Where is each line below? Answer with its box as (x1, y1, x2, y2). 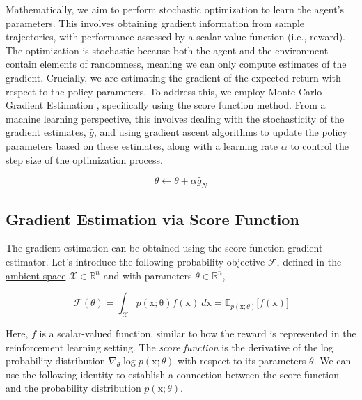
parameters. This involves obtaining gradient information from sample (6, 15, 305, 30)
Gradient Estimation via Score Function (6, 208, 299, 229)
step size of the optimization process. (6, 152, 163, 167)
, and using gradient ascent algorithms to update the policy (94, 125, 347, 139)
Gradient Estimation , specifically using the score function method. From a (6, 98, 326, 112)
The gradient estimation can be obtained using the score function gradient (6, 240, 323, 255)
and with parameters (103, 268, 192, 282)
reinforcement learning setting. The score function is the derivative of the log (6, 339, 333, 354)
